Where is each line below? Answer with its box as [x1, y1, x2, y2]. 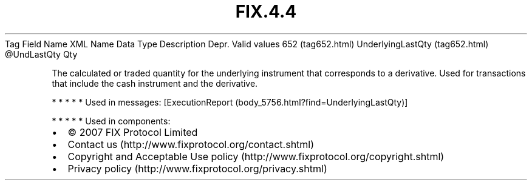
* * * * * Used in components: [52, 115, 171, 126]
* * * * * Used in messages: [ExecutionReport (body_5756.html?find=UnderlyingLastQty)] [52, 96, 408, 107]
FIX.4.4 [235, 1, 297, 22]
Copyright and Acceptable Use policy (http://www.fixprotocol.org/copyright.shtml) [67, 150, 445, 163]
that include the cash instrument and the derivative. [52, 78, 258, 89]
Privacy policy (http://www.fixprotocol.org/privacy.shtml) [67, 162, 327, 175]
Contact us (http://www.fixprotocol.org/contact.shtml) [67, 138, 315, 150]
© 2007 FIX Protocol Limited [67, 126, 198, 138]
